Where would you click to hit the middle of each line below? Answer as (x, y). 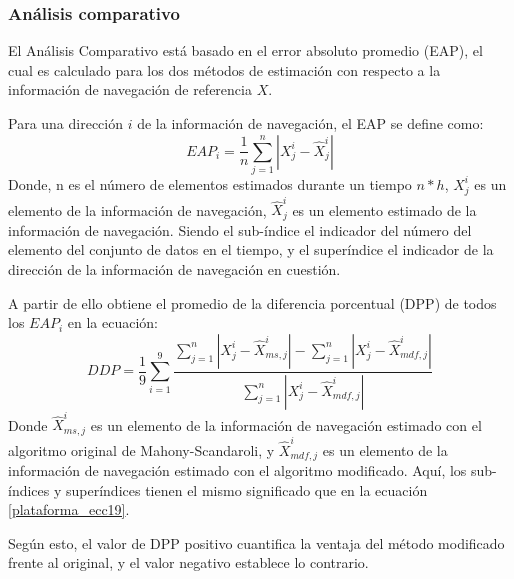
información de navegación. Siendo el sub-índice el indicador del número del (240, 229)
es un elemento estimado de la (384, 209)
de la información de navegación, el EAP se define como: (310, 123)
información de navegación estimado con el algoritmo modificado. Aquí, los (237, 470)
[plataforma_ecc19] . (69, 509)
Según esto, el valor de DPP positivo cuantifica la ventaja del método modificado (256, 542)
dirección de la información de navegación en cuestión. (174, 269)
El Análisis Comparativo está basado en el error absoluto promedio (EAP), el (245, 50)
